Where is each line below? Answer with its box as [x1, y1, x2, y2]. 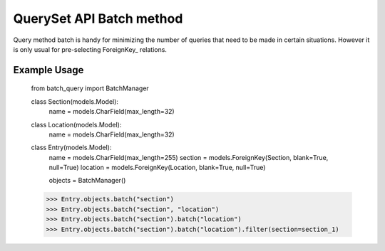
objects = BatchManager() [48, 176, 126, 185]
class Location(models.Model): [31, 120, 122, 129]
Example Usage [13, 64, 84, 76]
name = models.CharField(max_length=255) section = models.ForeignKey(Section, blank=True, [48, 153, 329, 161]
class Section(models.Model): [31, 97, 119, 106]
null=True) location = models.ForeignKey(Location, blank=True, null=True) [48, 164, 266, 172]
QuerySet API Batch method [13, 11, 183, 26]
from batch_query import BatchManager [31, 84, 149, 92]
